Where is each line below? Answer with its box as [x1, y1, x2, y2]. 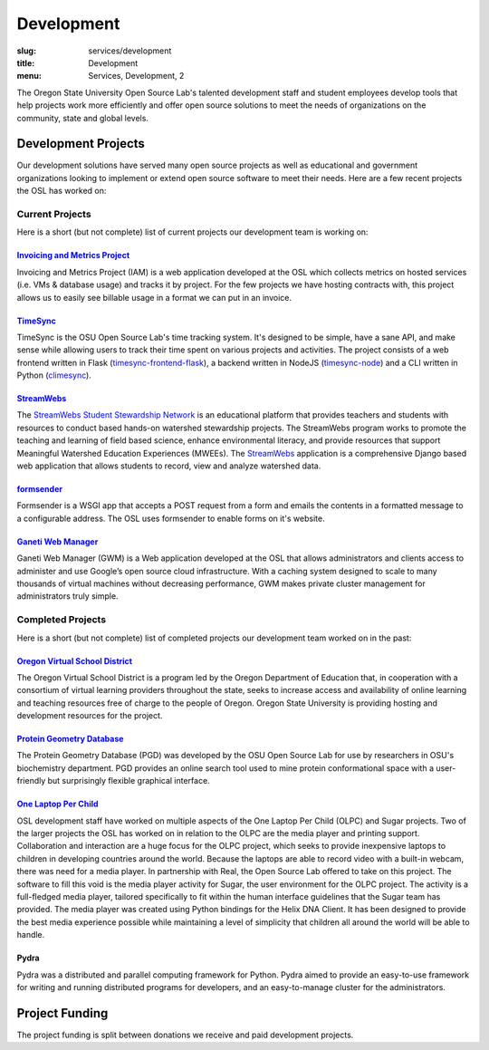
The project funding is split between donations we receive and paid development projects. [16, 1029, 354, 1040]
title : [16, 57, 35, 68]
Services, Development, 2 [88, 71, 185, 82]
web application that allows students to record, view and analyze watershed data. [16, 460, 321, 471]
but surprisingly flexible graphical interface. [47, 775, 210, 786]
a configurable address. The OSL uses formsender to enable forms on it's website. [16, 513, 325, 524]
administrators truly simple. [16, 591, 119, 602]
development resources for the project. [16, 710, 163, 721]
